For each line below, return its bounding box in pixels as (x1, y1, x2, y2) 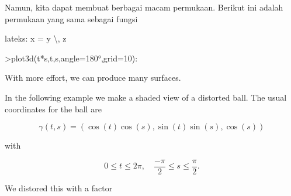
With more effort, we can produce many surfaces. (5, 71, 181, 84)
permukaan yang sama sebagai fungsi (5, 12, 138, 25)
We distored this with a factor (5, 181, 113, 194)
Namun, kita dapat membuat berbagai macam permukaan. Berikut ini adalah (5, 1, 283, 13)
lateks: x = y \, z (5, 32, 67, 44)
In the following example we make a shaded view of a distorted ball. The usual (5, 91, 287, 103)
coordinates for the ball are (5, 102, 102, 115)
